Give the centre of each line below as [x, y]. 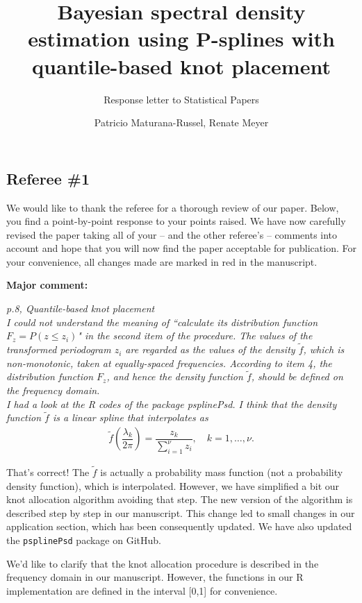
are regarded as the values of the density [210, 349]
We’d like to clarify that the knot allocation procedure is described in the [163, 563]
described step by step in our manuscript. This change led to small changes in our [181, 512]
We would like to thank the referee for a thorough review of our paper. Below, [173, 207]
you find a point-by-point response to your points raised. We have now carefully [176, 221]
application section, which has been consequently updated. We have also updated [179, 526]
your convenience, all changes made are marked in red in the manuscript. [162, 261]
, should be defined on [297, 376]
